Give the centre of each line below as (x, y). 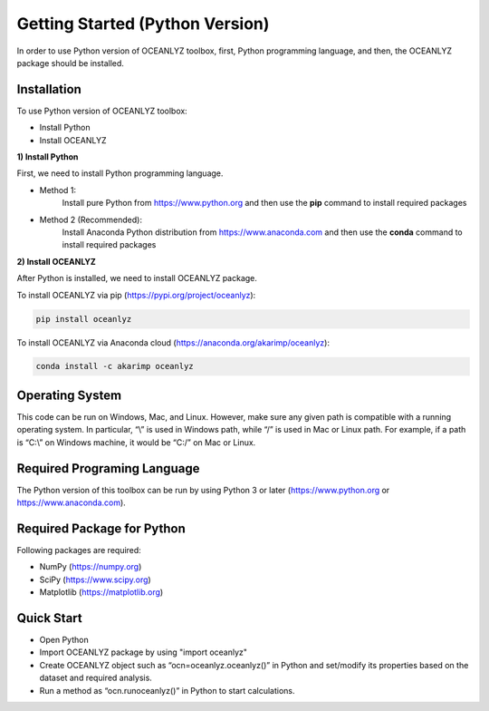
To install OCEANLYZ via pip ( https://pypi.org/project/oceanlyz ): (136, 295)
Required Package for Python (101, 528)
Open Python (64, 640)
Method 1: (58, 190)
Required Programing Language (108, 468)
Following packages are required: (79, 550)
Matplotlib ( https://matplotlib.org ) (101, 592)
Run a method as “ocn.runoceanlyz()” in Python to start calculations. (167, 690)
